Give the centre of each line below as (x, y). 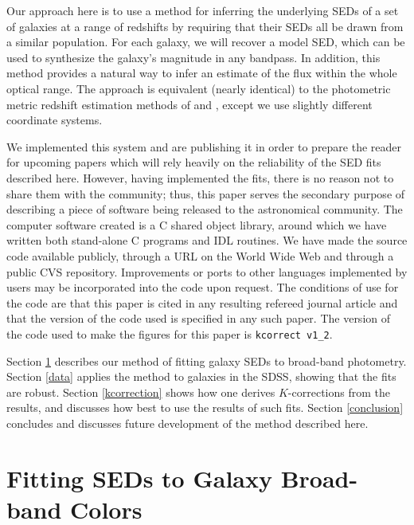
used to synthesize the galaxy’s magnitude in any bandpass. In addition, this (193, 57)
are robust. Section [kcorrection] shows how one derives (141, 392)
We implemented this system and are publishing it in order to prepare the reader (204, 146)
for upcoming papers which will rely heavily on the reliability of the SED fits (194, 162)
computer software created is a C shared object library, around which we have (197, 224)
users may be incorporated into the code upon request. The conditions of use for (203, 287)
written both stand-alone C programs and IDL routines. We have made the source (207, 240)
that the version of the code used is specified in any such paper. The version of (199, 318)
